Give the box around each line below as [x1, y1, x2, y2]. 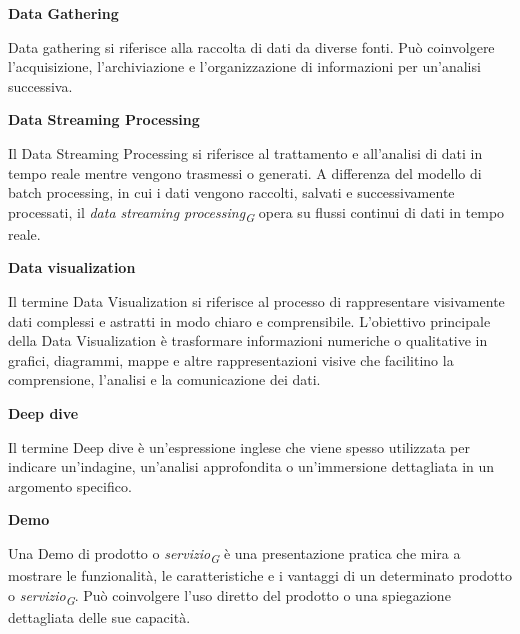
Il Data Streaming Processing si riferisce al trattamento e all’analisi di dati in [8, 142, 483, 163]
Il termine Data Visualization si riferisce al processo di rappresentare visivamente [8, 291, 505, 312]
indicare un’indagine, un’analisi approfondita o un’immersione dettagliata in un [8, 456, 495, 477]
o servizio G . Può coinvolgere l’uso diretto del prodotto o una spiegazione [8, 584, 451, 608]
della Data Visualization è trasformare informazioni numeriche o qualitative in [8, 330, 488, 351]
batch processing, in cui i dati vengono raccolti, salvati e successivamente [8, 182, 455, 203]
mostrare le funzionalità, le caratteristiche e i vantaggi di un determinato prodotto [8, 565, 513, 586]
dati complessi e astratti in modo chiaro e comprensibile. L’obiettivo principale [8, 310, 491, 331]
